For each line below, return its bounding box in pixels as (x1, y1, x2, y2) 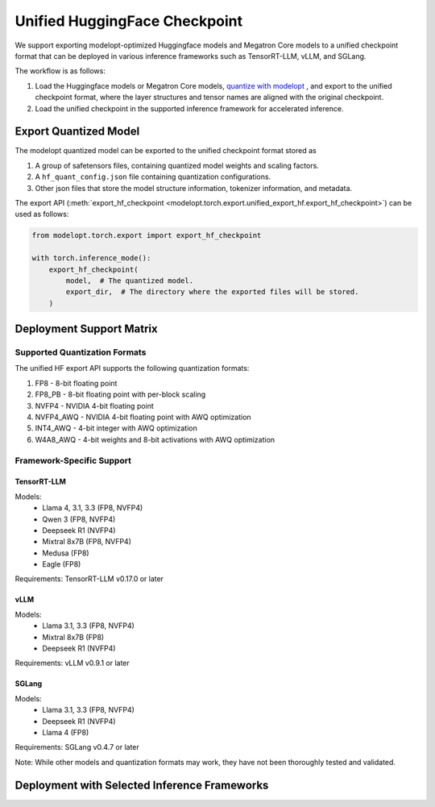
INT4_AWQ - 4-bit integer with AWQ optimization (35, 423, 197, 433)
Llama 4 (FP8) (42, 727, 89, 737)
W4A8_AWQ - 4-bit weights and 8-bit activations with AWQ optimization (35, 435, 275, 444)
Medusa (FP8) (42, 548, 89, 558)
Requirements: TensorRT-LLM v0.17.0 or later (14, 574, 164, 584)
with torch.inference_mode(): (31, 254, 151, 263)
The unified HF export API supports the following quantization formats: (14, 364, 250, 373)
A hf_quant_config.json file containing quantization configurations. (35, 172, 271, 181)
